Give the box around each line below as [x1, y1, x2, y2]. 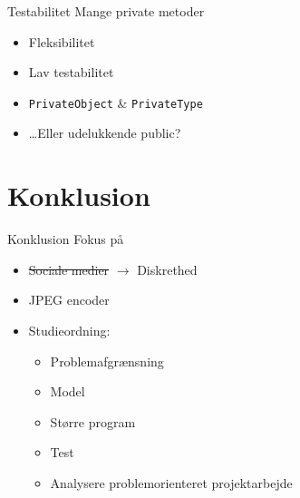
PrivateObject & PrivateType [28, 93, 203, 112]
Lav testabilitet [28, 63, 114, 82]
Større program [50, 412, 136, 431]
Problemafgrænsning [50, 351, 164, 370]
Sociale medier [28, 259, 110, 278]
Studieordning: [28, 320, 111, 339]
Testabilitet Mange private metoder [7, 2, 205, 20]
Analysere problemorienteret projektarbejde [50, 473, 293, 492]
